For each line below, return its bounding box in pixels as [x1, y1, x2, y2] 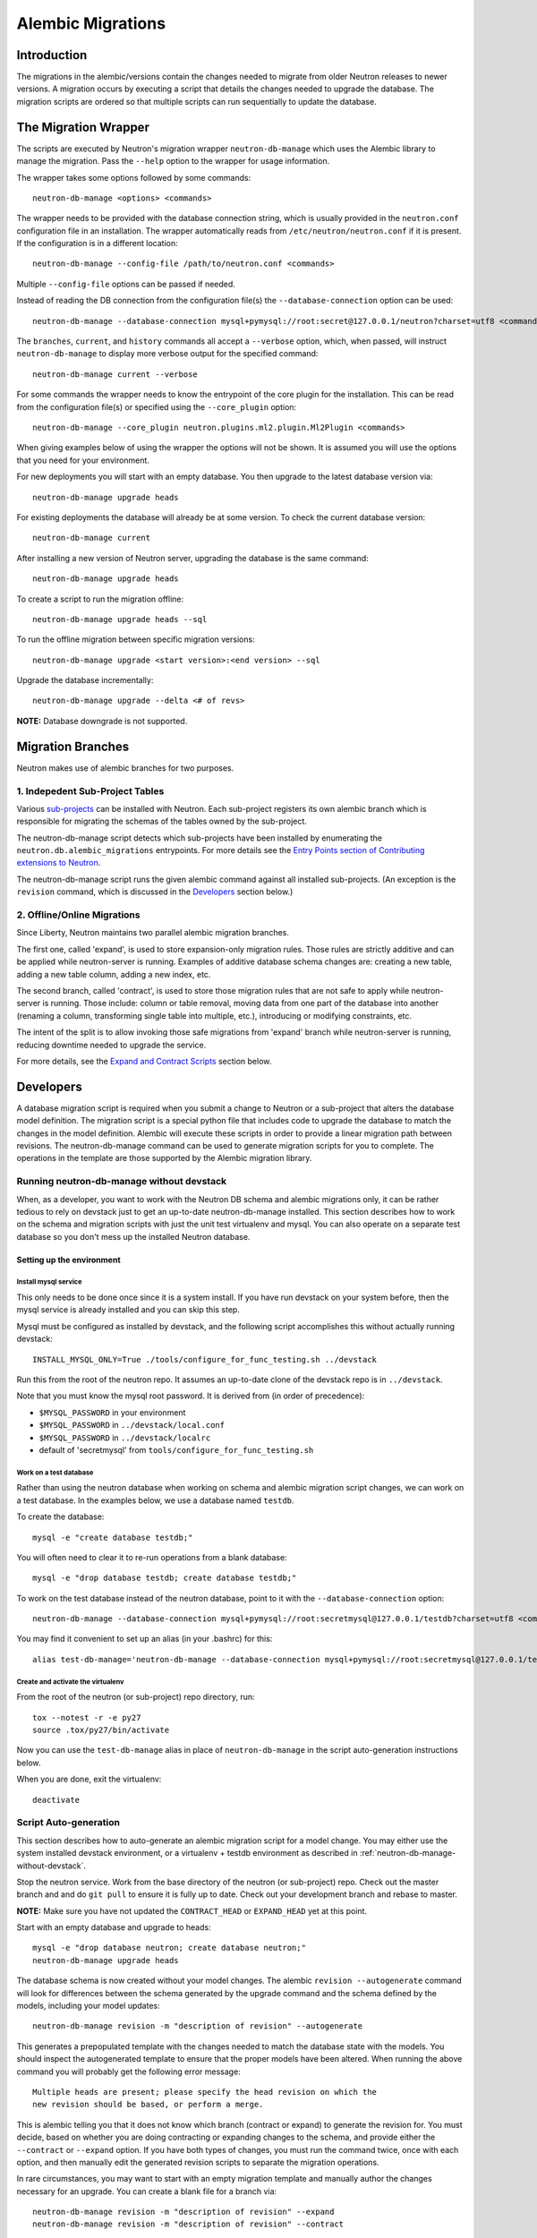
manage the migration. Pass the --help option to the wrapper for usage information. [16, 156, 330, 167]
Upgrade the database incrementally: [16, 675, 154, 686]
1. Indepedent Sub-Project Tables [16, 784, 165, 797]
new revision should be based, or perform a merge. [32, 2099, 264, 2110]
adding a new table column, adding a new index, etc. [16, 969, 211, 979]
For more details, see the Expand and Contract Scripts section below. [16, 1055, 272, 1066]
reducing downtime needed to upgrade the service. [16, 1039, 207, 1050]
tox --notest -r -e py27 [32, 1713, 141, 1722]
